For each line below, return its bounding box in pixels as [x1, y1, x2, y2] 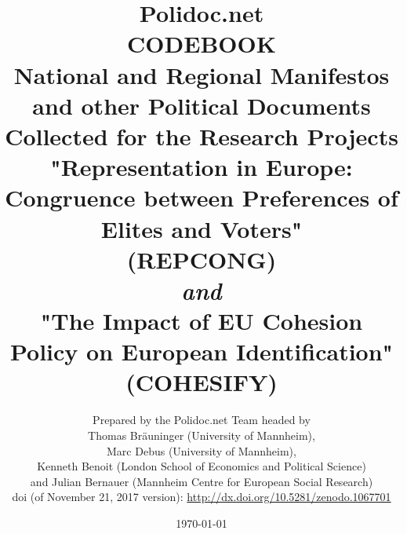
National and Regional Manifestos [13, 58, 390, 90]
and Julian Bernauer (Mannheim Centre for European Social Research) [30, 473, 373, 489]
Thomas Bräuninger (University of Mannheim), [88, 426, 315, 443]
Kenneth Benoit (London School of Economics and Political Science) [37, 458, 366, 474]
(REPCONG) [126, 243, 277, 275]
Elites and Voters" [100, 212, 303, 244]
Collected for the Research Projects [5, 119, 398, 152]
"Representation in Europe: [50, 151, 353, 183]
